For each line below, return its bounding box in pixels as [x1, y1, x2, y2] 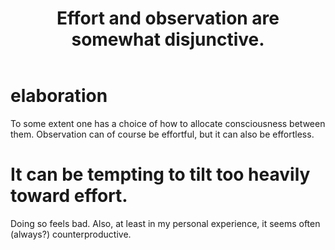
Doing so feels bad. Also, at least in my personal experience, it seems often [10, 217, 321, 229]
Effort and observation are [56, 7, 280, 30]
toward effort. [10, 185, 128, 207]
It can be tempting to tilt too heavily [10, 163, 311, 186]
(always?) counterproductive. [10, 228, 132, 240]
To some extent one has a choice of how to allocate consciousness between [10, 117, 326, 129]
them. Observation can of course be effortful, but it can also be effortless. [10, 128, 315, 140]
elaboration [10, 85, 108, 107]
